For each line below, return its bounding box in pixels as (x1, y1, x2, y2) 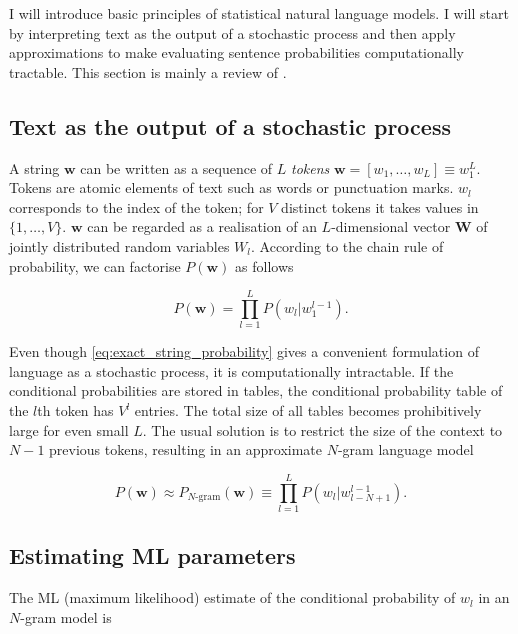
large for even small (9, 419, 129, 440)
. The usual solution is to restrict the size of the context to (142, 419, 503, 440)
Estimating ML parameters (9, 540, 296, 571)
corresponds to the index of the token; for (9, 196, 264, 217)
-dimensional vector (331, 216, 451, 237)
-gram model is (20, 606, 112, 627)
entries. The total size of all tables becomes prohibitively (134, 400, 482, 421)
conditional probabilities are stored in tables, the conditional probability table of (9, 380, 503, 401)
